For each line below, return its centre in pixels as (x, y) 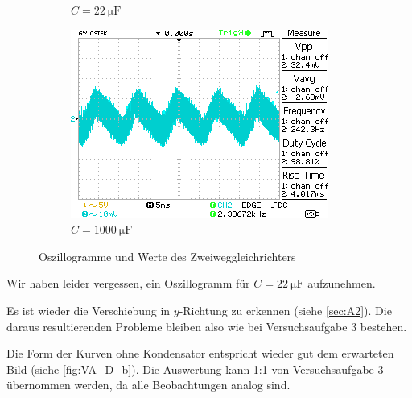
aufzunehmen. (342, 283)
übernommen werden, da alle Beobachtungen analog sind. (148, 385)
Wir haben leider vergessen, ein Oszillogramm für (128, 283)
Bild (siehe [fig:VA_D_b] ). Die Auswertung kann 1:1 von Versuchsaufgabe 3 (195, 369)
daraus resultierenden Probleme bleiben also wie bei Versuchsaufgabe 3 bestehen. (207, 326)
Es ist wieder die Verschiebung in (89, 310)
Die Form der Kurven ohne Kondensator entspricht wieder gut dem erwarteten (200, 353)
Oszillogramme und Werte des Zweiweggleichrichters (167, 256)
